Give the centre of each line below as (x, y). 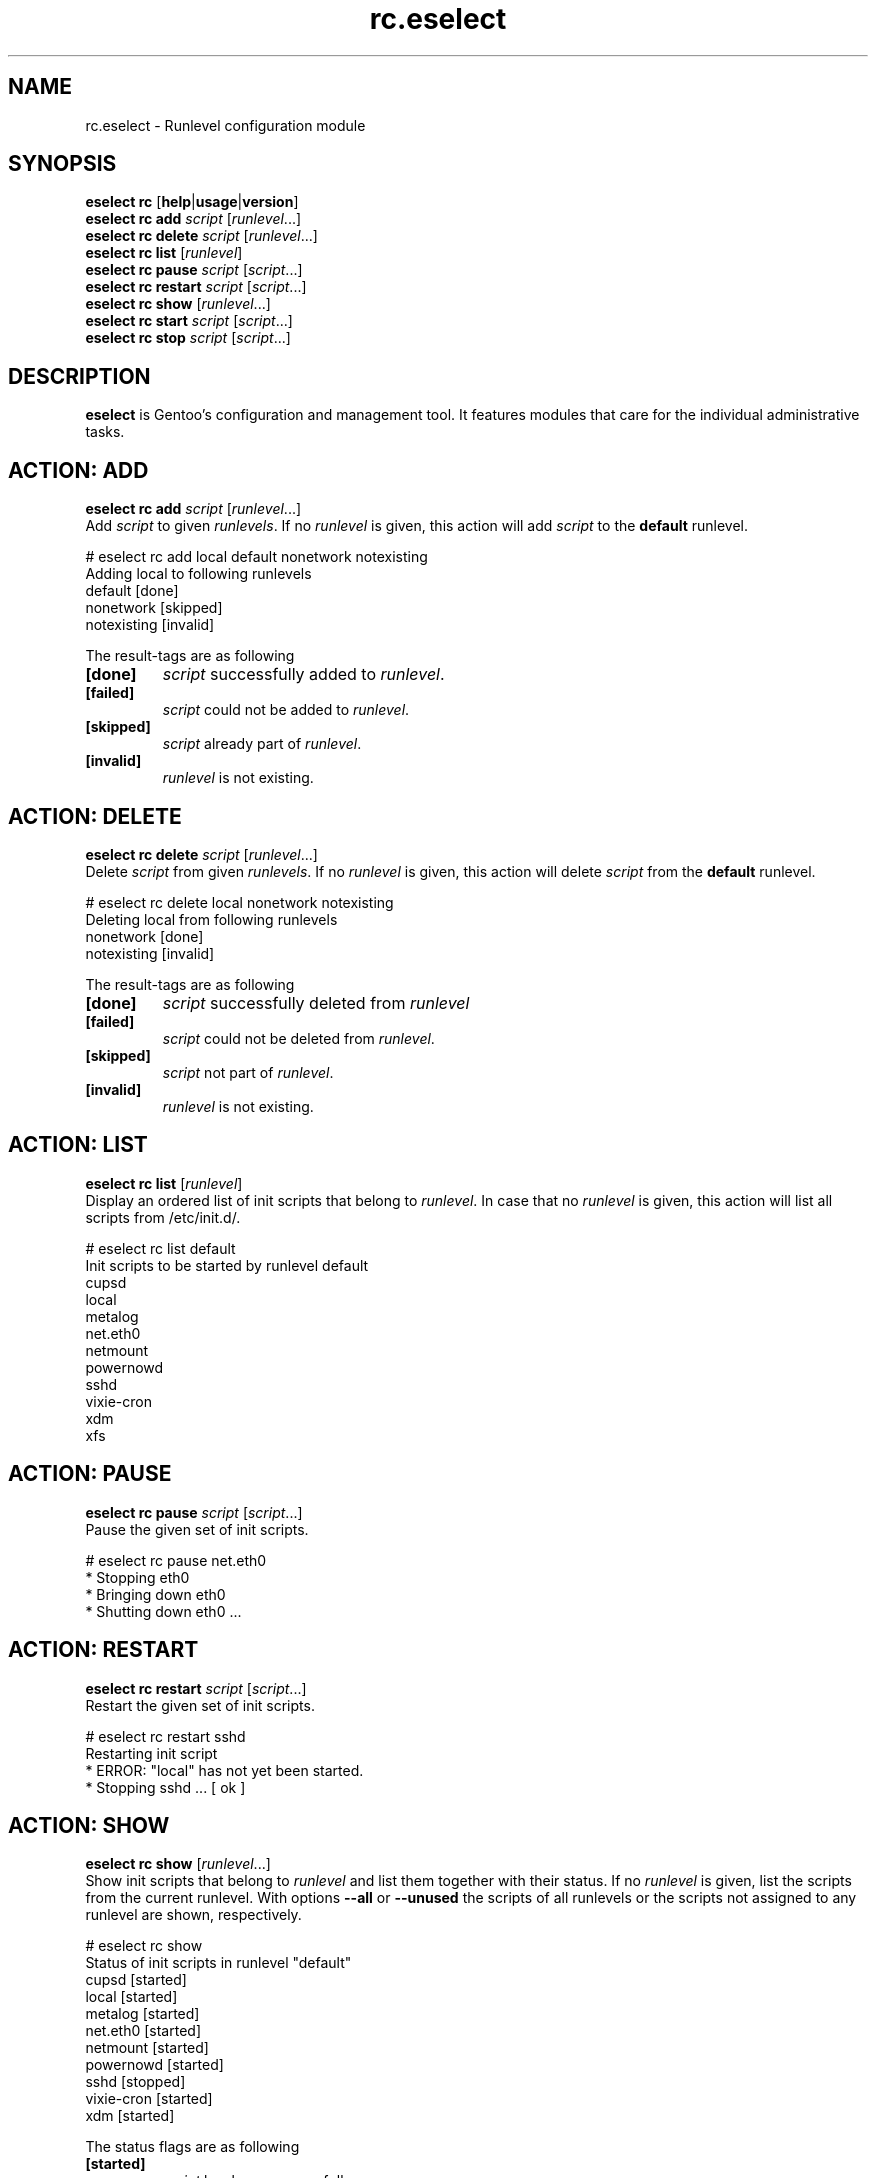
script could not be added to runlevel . (286, 710)
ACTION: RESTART (103, 1650)
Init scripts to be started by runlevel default (227, 1265)
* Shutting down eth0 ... (163, 1611)
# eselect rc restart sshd (165, 1736)
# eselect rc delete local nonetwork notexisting (239, 902)
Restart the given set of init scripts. (200, 1705)
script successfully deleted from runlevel (316, 1002)
